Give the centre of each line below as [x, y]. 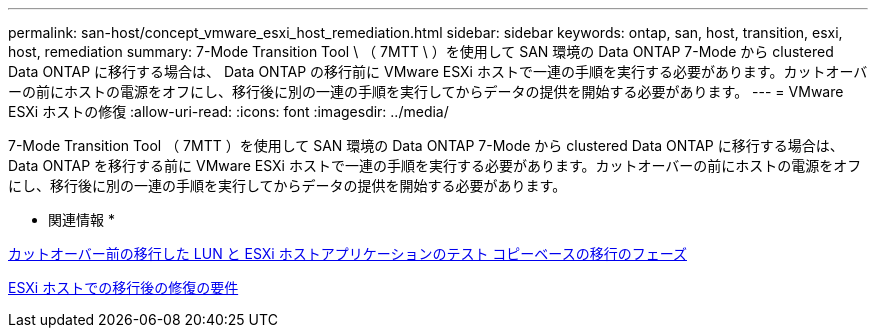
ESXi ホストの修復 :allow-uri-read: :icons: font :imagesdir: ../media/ [228, 111]
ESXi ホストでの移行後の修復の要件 [123, 287]
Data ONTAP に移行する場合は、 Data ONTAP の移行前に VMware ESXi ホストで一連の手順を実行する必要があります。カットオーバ [438, 71]
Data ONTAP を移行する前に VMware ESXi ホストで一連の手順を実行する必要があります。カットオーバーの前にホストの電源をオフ [435, 165]
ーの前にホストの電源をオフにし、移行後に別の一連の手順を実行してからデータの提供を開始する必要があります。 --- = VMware [426, 91]
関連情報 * [81, 219]
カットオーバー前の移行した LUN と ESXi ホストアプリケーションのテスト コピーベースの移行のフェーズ [347, 253]
